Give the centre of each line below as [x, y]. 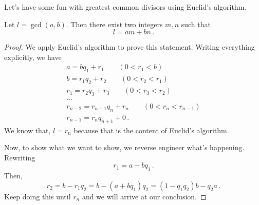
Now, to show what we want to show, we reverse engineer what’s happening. [124, 147]
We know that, [27, 130]
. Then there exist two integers [114, 24]
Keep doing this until [38, 196]
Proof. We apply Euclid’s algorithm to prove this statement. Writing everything [129, 47]
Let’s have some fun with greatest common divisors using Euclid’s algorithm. [125, 7]
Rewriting [20, 157]
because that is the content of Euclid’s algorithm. [151, 130]
